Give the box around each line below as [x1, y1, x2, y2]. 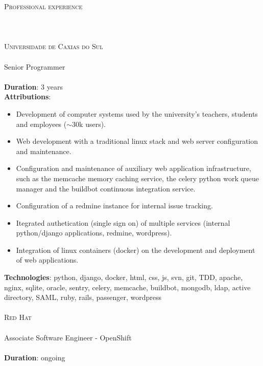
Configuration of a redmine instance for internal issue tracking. [16, 200, 213, 211]
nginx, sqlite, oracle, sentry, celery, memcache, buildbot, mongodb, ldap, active [4, 282, 251, 292]
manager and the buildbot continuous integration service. [16, 183, 196, 193]
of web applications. [16, 254, 79, 265]
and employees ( [16, 118, 67, 129]
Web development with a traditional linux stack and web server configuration [16, 136, 258, 146]
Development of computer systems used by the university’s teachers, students [16, 108, 258, 119]
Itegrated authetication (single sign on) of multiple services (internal [16, 217, 230, 228]
